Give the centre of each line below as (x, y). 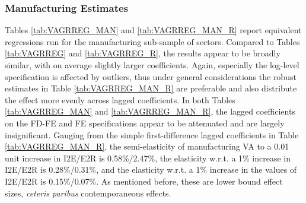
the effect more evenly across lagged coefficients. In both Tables (120, 99)
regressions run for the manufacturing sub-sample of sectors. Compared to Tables (152, 41)
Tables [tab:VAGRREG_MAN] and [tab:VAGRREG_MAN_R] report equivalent (153, 30)
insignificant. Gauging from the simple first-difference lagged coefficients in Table (152, 134)
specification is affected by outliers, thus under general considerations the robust (151, 76)
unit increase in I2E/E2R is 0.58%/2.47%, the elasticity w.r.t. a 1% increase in (148, 158)
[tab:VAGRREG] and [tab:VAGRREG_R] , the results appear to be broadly (143, 53)
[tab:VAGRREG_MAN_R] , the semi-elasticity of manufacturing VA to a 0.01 (147, 146)
